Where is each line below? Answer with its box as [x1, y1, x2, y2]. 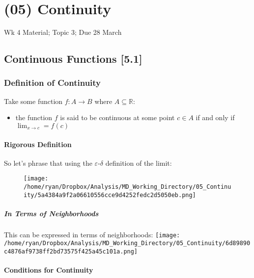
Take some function [4, 96, 63, 106]
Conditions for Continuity [4, 265, 93, 275]
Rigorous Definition [4, 139, 72, 149]
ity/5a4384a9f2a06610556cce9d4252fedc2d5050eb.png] [24, 191, 196, 199]
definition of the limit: [105, 157, 172, 168]
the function [15, 112, 53, 123]
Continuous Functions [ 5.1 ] [4, 51, 142, 66]
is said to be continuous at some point [60, 112, 175, 123]
